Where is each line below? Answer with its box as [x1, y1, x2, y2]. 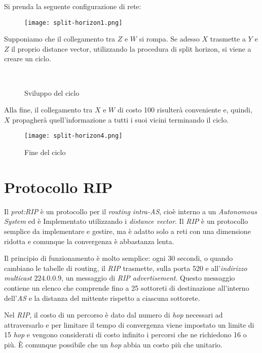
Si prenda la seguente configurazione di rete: [4, 1, 141, 11]
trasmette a [210, 33, 246, 44]
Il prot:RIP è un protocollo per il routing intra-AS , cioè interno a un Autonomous [4, 206, 257, 216]
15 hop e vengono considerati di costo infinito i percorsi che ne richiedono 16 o [4, 329, 247, 340]
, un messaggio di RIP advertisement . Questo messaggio [61, 272, 235, 283]
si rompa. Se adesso [139, 33, 200, 44]
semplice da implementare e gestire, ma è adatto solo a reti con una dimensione [4, 225, 251, 236]
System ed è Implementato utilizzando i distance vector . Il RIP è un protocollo [4, 216, 248, 226]
